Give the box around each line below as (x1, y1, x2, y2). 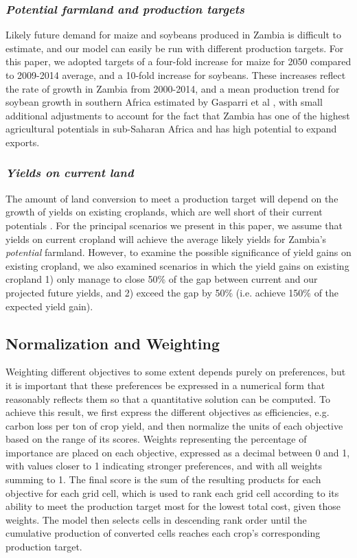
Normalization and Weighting (5, 332, 220, 353)
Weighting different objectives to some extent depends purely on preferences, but (5, 364, 346, 379)
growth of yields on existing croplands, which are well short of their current (5, 205, 323, 219)
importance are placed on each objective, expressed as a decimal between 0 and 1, (5, 445, 350, 459)
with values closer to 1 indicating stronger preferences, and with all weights (5, 458, 323, 473)
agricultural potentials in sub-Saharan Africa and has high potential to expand (5, 121, 337, 136)
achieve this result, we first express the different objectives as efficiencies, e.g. (5, 405, 330, 419)
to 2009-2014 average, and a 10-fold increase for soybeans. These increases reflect (5, 68, 346, 82)
